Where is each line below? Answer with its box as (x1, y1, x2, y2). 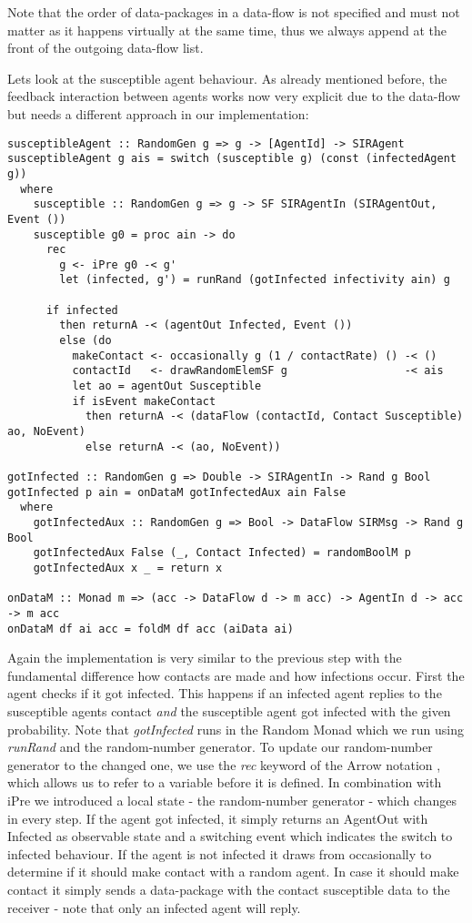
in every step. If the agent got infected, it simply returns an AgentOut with (7, 808, 428, 827)
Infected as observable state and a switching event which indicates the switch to (7, 827, 453, 846)
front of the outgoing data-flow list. (7, 38, 204, 57)
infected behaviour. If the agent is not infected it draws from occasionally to (7, 844, 432, 863)
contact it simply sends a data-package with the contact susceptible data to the (7, 879, 450, 898)
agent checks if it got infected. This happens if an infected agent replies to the (7, 684, 442, 703)
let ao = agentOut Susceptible (72, 380, 262, 393)
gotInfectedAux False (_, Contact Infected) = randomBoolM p (33, 546, 411, 560)
